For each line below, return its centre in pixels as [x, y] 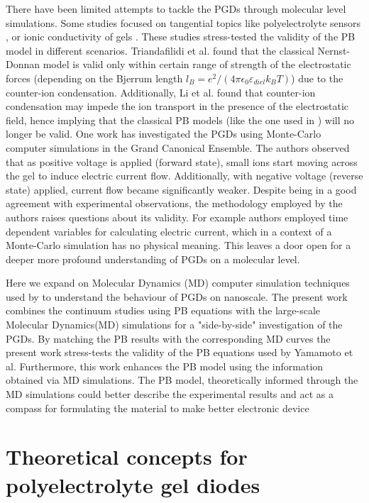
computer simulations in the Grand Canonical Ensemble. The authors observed [178, 147]
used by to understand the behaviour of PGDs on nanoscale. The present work [177, 296]
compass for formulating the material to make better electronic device [158, 408]
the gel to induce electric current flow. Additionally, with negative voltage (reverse [184, 176]
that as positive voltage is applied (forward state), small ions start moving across [182, 161]
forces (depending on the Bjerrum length [94, 78]
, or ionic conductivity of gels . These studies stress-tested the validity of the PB [181, 37]
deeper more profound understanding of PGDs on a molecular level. [153, 259]
